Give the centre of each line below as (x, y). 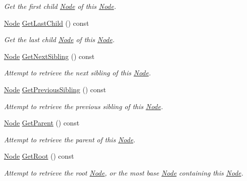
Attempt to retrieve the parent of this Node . (70, 139)
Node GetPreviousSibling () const (55, 89)
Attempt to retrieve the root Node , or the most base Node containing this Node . (124, 172)
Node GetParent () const (42, 123)
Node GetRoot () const (39, 156)
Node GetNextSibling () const (49, 56)
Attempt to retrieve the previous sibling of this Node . (84, 106)
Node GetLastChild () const (47, 23)
